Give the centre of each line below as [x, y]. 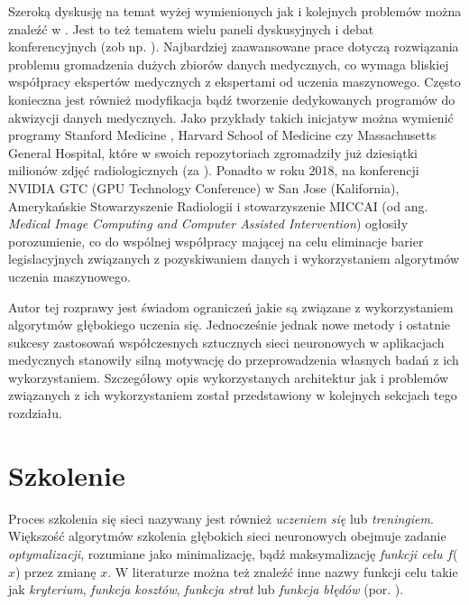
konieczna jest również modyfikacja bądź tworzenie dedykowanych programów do [232, 99]
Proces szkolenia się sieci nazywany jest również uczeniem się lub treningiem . [221, 518]
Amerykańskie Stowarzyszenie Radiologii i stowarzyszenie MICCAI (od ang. [218, 205]
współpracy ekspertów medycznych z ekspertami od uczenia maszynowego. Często [234, 82]
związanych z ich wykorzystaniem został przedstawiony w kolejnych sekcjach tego [233, 395]
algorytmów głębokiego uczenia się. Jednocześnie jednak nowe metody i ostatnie [230, 325]
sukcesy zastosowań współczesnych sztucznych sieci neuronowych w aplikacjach [226, 342]
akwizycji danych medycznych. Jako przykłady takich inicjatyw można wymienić [231, 117]
